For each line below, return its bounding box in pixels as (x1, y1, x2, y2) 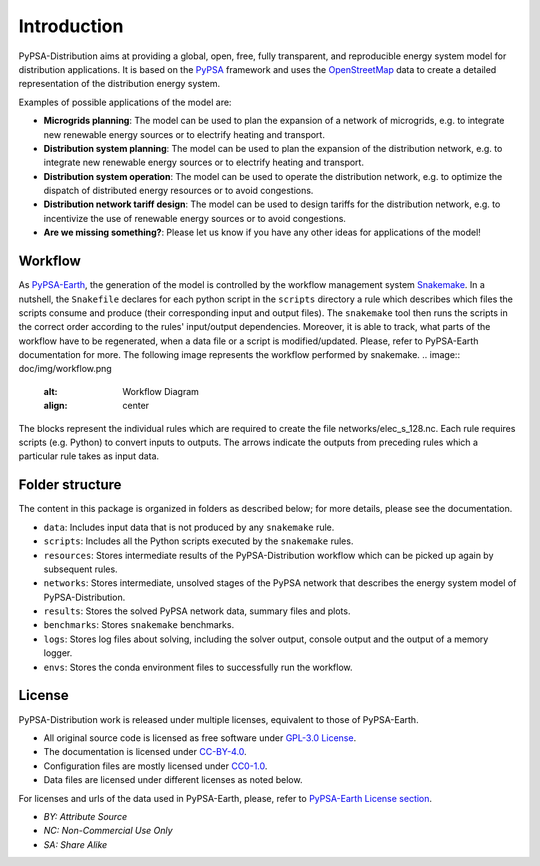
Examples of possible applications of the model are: (18, 96, 232, 108)
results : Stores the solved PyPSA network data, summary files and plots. (43, 605, 351, 617)
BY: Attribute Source (43, 810, 128, 822)
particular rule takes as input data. (18, 450, 160, 462)
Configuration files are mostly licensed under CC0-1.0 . (43, 760, 268, 772)
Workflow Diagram (122, 385, 200, 397)
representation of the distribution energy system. (18, 78, 221, 90)
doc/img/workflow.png (18, 363, 112, 375)
